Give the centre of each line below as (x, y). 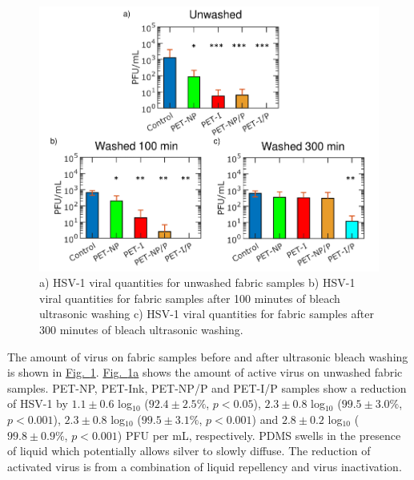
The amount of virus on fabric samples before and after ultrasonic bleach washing (208, 356)
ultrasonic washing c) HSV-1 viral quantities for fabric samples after (207, 314)
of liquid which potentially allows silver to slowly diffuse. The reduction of (189, 451)
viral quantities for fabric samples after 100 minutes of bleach (190, 298)
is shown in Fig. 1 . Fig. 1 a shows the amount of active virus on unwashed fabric (205, 372)
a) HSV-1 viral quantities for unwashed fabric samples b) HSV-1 (197, 282)
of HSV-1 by (38, 403)
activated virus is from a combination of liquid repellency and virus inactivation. (205, 466)
